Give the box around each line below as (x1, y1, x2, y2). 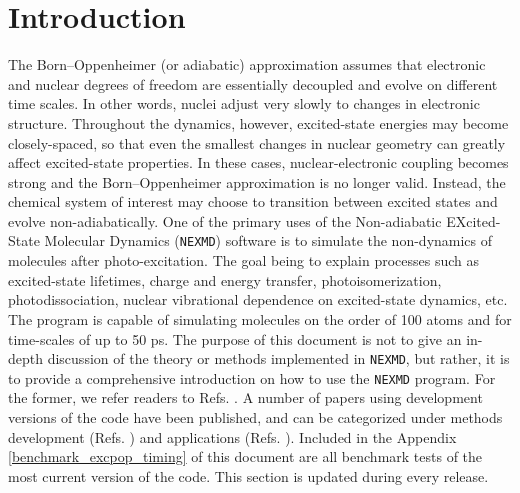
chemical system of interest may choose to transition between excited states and (8, 191, 498, 212)
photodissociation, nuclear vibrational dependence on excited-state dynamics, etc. (8, 289, 508, 310)
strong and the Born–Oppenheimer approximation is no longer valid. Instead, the (8, 171, 506, 192)
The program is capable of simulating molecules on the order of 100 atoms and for (8, 308, 512, 329)
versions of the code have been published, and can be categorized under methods (8, 407, 503, 427)
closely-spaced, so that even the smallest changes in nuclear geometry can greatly (8, 132, 506, 153)
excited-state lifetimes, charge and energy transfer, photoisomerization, (8, 269, 442, 290)
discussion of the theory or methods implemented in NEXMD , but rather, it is (47, 348, 510, 369)
